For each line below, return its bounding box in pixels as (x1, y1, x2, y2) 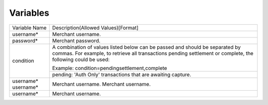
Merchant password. (52, 37, 101, 44)
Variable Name (12, 24, 47, 31)
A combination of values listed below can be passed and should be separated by (52, 43, 241, 50)
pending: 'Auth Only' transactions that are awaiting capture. (52, 71, 191, 78)
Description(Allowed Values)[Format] (52, 24, 139, 31)
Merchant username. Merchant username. (52, 80, 151, 87)
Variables (9, 7, 50, 18)
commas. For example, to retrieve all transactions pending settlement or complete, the (52, 50, 254, 57)
